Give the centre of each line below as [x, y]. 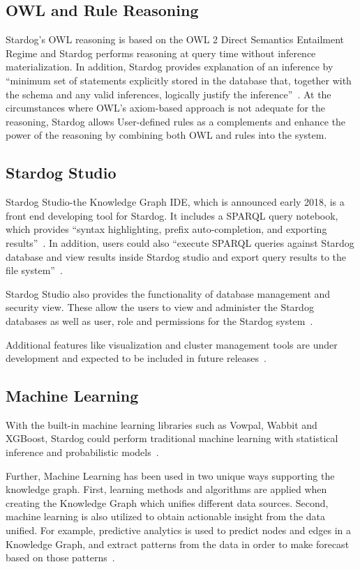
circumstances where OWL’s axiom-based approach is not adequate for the [166, 108]
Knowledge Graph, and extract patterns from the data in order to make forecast [178, 544]
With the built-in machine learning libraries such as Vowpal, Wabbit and [162, 424]
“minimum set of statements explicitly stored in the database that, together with [179, 80]
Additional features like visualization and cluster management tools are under [172, 344]
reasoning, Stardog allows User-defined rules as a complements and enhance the [176, 121]
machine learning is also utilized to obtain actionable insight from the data [166, 516]
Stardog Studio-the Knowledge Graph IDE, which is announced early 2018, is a [175, 202]
